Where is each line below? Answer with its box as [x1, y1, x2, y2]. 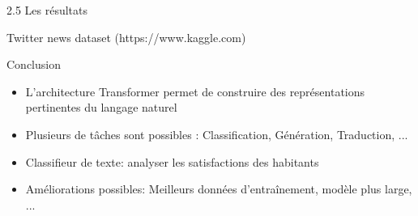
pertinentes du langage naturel [25, 99, 177, 116]
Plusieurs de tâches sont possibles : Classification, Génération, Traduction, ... [25, 125, 408, 142]
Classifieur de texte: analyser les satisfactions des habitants [25, 153, 319, 170]
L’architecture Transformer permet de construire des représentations [25, 83, 365, 100]
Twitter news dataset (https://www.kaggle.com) [6, 28, 246, 45]
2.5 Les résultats [6, 2, 88, 18]
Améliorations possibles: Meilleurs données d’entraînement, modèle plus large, [25, 180, 412, 197]
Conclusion [6, 56, 61, 73]
